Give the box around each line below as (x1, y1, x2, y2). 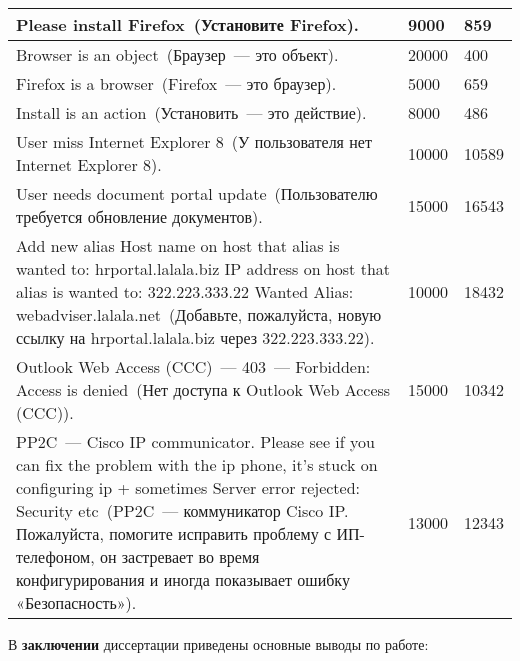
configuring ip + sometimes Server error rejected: (16, 476, 361, 499)
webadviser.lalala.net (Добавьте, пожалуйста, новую (16, 303, 382, 326)
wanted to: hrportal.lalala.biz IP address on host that (16, 257, 391, 280)
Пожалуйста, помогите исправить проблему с (16, 522, 332, 545)
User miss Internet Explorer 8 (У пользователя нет (16, 130, 372, 153)
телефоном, (16, 545, 95, 568)
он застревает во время (99, 545, 260, 568)
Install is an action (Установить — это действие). (16, 101, 367, 124)
